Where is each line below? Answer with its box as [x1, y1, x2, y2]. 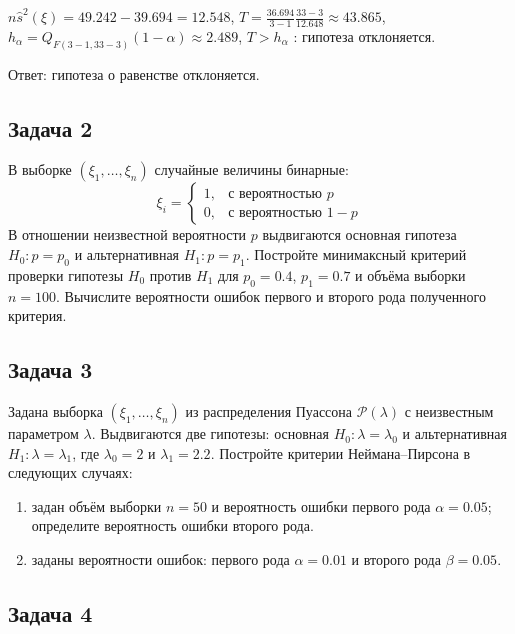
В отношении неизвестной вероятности [8, 224, 247, 245]
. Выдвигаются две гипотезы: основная [91, 423, 329, 444]
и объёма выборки [355, 264, 466, 285]
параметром [8, 423, 79, 444]
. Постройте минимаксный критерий [245, 244, 467, 265]
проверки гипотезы [8, 264, 124, 285]
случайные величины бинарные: [154, 159, 349, 180]
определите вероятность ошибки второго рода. [31, 515, 314, 536]
